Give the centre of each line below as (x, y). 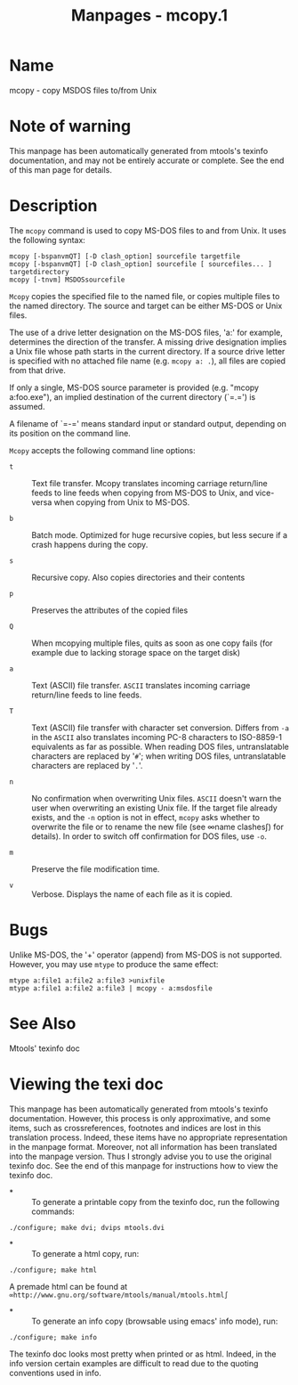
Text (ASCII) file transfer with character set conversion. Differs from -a (160, 728)
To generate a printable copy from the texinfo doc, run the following (156, 1202)
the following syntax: (48, 240)
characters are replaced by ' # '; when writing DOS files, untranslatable (159, 756)
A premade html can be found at (68, 1286)
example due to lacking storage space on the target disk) (136, 652)
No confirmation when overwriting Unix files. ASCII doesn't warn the (157, 798)
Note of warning (70, 126)
